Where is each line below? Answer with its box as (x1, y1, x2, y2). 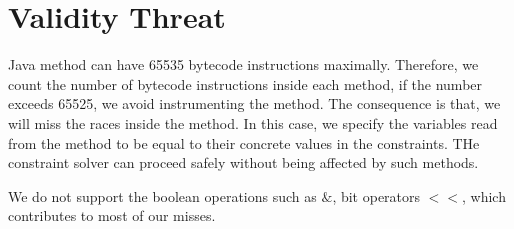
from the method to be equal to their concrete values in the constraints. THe (8, 132, 480, 153)
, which (462, 185, 506, 206)
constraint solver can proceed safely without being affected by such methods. (8, 152, 479, 173)
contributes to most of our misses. (8, 205, 216, 226)
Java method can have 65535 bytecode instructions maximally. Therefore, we (8, 54, 479, 75)
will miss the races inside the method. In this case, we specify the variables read (8, 112, 498, 133)
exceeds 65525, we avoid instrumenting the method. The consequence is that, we (8, 93, 501, 114)
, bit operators (332, 185, 421, 206)
